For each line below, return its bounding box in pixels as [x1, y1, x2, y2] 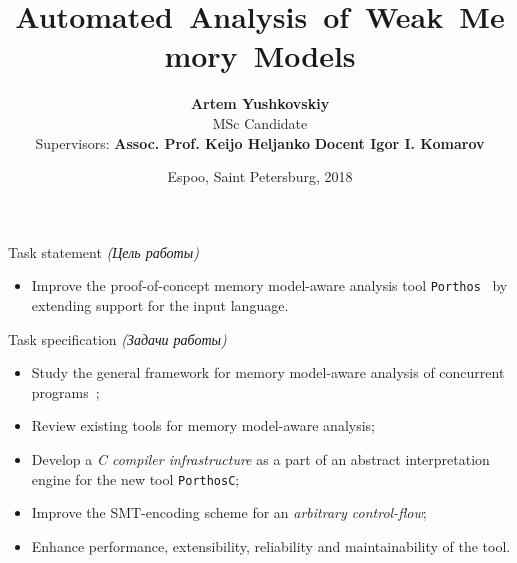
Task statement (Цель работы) [8, 241, 199, 262]
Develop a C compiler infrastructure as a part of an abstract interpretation [31, 448, 490, 469]
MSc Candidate [212, 112, 308, 133]
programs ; [31, 381, 100, 402]
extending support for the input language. [31, 294, 289, 315]
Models [253, 35, 356, 76]
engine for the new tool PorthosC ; [31, 468, 240, 489]
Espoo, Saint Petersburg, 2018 [167, 166, 353, 187]
